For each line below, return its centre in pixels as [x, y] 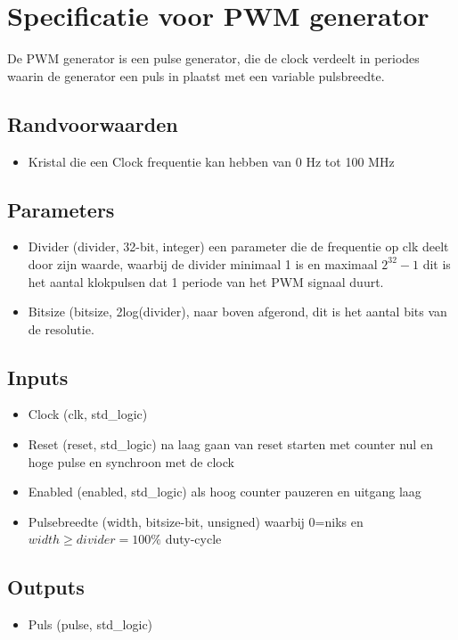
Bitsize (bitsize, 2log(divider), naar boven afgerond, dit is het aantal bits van [237, 312]
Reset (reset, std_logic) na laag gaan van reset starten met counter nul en [230, 444]
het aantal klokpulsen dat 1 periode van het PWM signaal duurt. [206, 281]
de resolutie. [61, 328]
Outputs [46, 587]
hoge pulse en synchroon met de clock [131, 461]
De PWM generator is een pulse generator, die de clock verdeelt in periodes [213, 58]
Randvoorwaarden [93, 123]
